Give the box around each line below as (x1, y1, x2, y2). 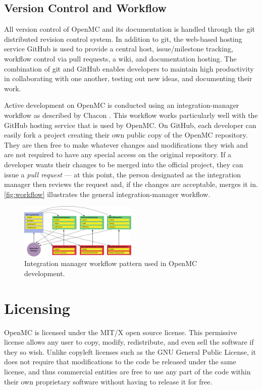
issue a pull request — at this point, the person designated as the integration (4, 169, 241, 179)
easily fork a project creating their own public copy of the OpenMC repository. (4, 129, 248, 140)
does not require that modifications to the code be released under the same (4, 356, 236, 367)
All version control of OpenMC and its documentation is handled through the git (4, 24, 255, 34)
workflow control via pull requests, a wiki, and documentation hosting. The (4, 53, 237, 63)
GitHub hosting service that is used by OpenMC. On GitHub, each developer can (4, 119, 256, 130)
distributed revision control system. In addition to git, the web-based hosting (4, 33, 242, 44)
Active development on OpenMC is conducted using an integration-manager (4, 100, 239, 110)
